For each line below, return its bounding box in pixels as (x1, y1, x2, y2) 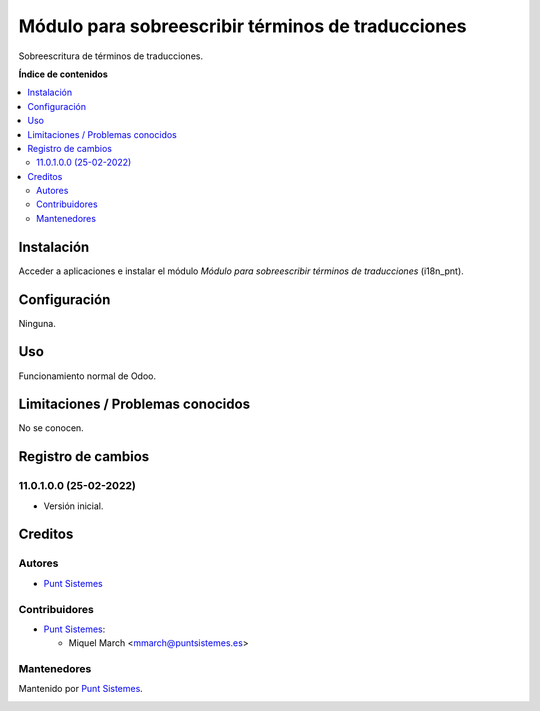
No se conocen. (18, 422, 84, 434)
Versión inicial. (43, 500, 104, 512)
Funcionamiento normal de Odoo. (18, 370, 157, 382)
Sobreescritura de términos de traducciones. (18, 50, 204, 62)
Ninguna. (18, 317, 57, 329)
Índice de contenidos (18, 68, 109, 80)
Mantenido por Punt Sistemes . (18, 683, 144, 695)
